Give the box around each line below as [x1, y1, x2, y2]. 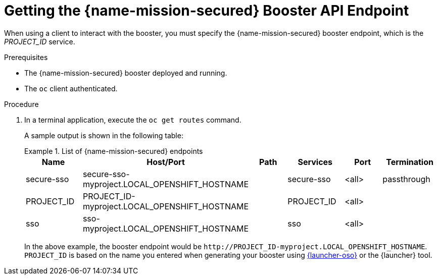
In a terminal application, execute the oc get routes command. [24, 115, 241, 124]
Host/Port [147, 156, 185, 167]
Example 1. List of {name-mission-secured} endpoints [24, 146, 203, 155]
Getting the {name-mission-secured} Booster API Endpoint [4, 2, 409, 19]
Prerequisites [4, 52, 48, 62]
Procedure [4, 99, 39, 108]
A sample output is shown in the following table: [24, 131, 183, 140]
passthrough [382, 174, 430, 184]
